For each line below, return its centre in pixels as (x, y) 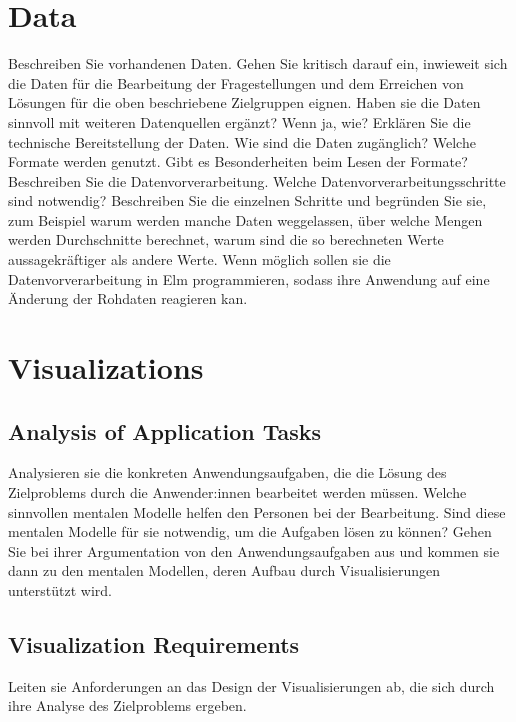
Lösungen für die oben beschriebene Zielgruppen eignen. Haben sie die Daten (244, 102)
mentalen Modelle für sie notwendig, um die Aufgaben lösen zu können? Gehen (250, 531)
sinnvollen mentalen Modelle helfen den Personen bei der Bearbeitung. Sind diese (257, 511)
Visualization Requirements (154, 643)
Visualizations (106, 367)
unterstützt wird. (60, 589)
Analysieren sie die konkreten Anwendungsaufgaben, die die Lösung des (227, 472)
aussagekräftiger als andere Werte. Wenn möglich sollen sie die (199, 259)
